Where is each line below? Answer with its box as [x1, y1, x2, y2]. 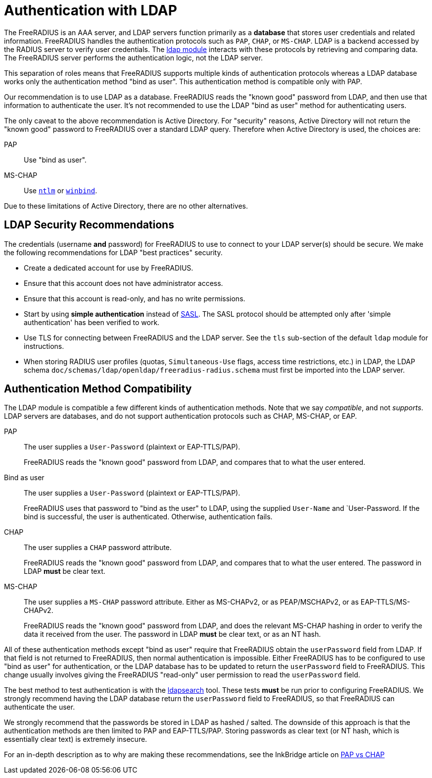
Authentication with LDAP [4, 2, 177, 19]
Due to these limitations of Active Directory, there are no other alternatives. [4, 201, 248, 210]
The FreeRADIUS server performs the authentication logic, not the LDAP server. [4, 53, 263, 62]
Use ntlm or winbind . [24, 186, 97, 195]
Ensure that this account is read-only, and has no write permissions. [24, 294, 245, 303]
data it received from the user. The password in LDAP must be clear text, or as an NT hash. [24, 630, 321, 639]
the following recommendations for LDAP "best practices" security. [4, 248, 223, 257]
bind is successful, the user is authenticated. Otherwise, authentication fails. [24, 512, 273, 521]
